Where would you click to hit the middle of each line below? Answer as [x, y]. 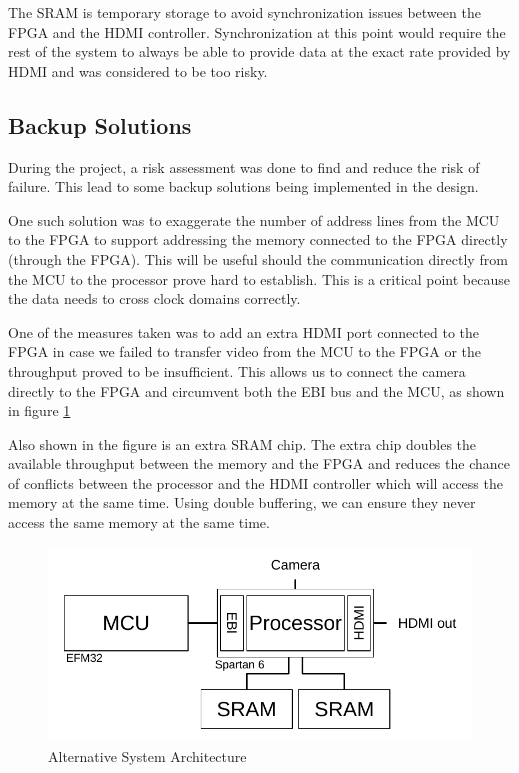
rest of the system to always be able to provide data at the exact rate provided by [259, 51]
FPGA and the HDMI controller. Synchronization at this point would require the [257, 31]
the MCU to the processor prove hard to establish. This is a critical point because [259, 278]
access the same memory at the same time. [139, 522]
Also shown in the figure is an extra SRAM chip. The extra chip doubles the [242, 443]
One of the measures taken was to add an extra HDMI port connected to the [244, 331]
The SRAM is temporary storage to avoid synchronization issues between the [244, 12]
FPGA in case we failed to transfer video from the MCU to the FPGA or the [244, 351]
